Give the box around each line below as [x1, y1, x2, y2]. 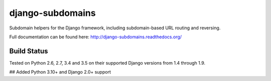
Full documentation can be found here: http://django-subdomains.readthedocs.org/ [9, 34, 182, 40]
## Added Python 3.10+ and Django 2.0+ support [9, 69, 111, 75]
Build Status [9, 47, 48, 55]
